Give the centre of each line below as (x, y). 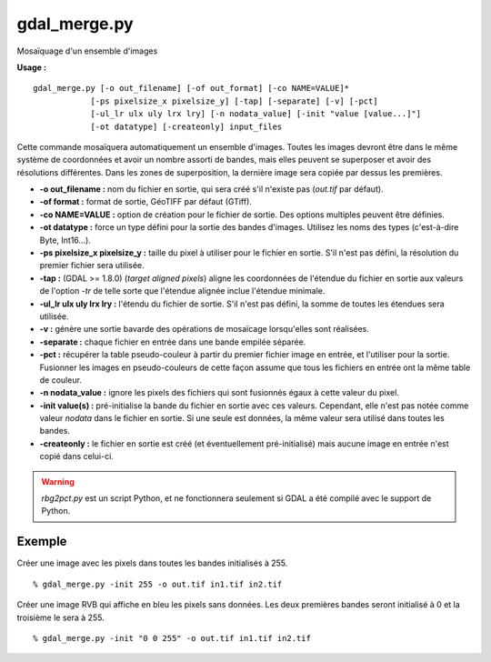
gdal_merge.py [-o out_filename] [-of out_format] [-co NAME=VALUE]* (191, 88)
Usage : (32, 67)
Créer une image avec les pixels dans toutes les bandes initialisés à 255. (152, 563)
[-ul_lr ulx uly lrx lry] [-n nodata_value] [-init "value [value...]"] (256, 114)
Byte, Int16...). (65, 240)
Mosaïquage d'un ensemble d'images (87, 51)
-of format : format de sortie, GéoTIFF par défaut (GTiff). (145, 202)
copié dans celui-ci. (76, 456)
